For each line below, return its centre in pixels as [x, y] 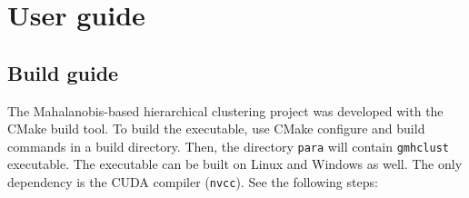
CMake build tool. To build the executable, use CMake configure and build [216, 129]
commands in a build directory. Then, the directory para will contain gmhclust [228, 146]
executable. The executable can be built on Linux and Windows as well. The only [235, 164]
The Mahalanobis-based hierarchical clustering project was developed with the [225, 110]
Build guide [63, 72]
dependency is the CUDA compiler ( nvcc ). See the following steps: [193, 182]
